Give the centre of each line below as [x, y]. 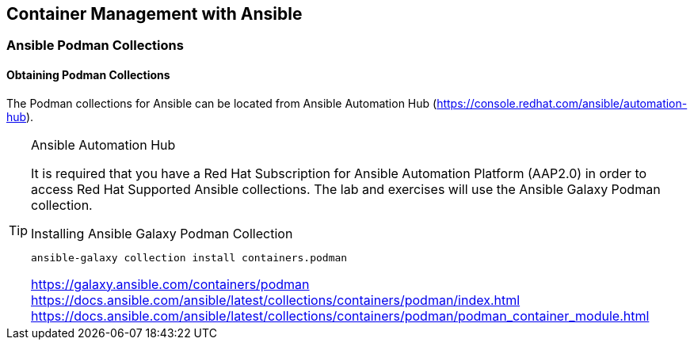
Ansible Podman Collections [95, 46]
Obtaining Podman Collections [88, 75]
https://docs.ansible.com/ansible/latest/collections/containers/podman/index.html [276, 300]
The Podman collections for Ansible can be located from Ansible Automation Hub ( [222, 103]
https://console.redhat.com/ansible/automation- [562, 103]
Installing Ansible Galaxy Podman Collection [162, 233]
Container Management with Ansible [154, 14]
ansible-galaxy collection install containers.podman [189, 257]
